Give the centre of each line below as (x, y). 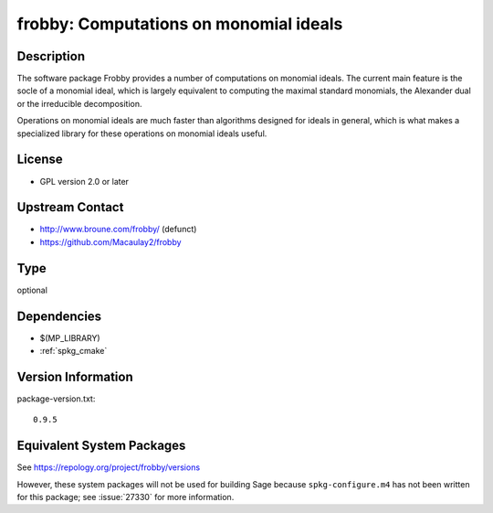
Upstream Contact (70, 207)
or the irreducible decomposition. (79, 103)
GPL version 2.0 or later (84, 181)
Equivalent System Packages (101, 446)
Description (51, 56)
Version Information (75, 376)
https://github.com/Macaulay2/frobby (110, 241)
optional (32, 290)
